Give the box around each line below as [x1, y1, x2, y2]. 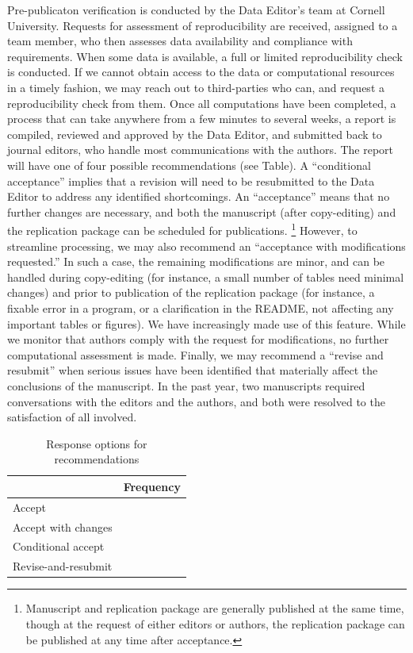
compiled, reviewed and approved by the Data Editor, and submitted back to [7, 125, 382, 142]
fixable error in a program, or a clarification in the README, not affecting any [7, 299, 394, 316]
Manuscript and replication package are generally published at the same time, [25, 600, 404, 617]
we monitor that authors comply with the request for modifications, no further [7, 331, 389, 348]
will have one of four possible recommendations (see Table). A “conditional [7, 156, 371, 173]
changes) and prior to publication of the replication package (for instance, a [7, 284, 375, 301]
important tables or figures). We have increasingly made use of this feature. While [7, 315, 406, 332]
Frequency [123, 478, 181, 494]
